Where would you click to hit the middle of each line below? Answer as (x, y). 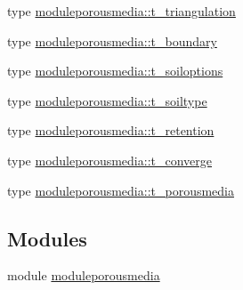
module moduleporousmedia (84, 275)
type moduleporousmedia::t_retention (111, 130)
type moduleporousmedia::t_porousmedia (121, 190)
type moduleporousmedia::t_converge (110, 160)
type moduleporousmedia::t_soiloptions (115, 71)
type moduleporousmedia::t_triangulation (121, 11)
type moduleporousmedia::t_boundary (112, 40)
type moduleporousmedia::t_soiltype (107, 100)
